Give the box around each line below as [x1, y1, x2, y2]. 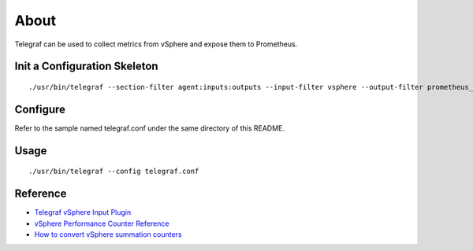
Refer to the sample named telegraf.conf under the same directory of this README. [14, 123, 285, 133]
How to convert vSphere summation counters [34, 229, 182, 239]
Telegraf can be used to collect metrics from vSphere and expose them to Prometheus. [14, 39, 298, 49]
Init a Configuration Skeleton [14, 60, 158, 73]
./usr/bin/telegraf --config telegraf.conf [28, 167, 199, 176]
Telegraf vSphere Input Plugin [34, 208, 132, 217]
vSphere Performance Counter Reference [34, 219, 169, 228]
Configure [14, 102, 66, 116]
